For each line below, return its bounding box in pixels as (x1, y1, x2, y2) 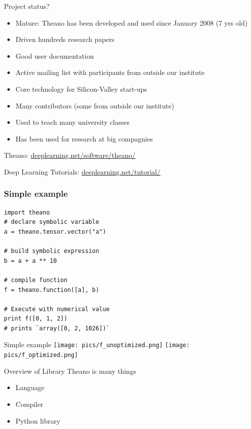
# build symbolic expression (4, 248, 99, 255)
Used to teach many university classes (15, 117, 130, 127)
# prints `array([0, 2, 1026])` (4, 324, 110, 332)
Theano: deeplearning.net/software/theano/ (4, 150, 136, 160)
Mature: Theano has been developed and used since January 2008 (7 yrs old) (15, 17, 248, 28)
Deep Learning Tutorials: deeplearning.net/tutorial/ (4, 166, 161, 177)
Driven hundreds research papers (15, 34, 115, 44)
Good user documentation (15, 50, 94, 61)
